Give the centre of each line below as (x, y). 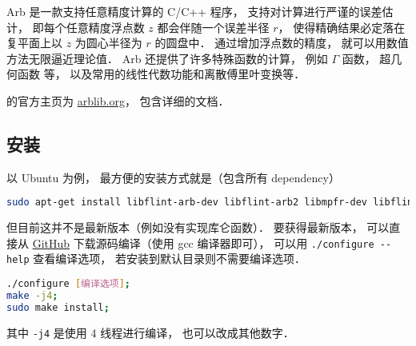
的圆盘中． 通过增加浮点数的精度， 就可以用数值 (282, 43)
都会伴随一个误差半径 (213, 27)
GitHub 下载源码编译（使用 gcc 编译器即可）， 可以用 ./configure (203, 243)
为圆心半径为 (108, 43)
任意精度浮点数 (105, 27)
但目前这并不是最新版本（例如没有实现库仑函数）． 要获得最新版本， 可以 (198, 227)
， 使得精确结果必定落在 (342, 27)
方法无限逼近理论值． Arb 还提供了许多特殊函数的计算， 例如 (167, 58)
